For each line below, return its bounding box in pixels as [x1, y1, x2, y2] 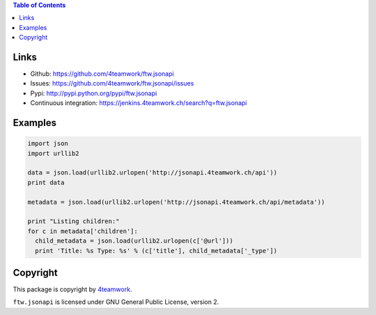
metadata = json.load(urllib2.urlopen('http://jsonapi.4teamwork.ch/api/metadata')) [27, 198, 325, 206]
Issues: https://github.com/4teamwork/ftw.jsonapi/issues [30, 79, 194, 88]
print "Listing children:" [27, 218, 120, 225]
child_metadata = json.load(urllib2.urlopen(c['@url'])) [35, 237, 233, 245]
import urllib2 [27, 150, 79, 157]
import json [27, 140, 69, 147]
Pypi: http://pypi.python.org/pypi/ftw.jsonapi [30, 89, 157, 97]
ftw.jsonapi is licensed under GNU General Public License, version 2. [13, 298, 219, 306]
